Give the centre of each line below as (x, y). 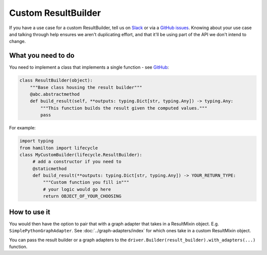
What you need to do (42, 56)
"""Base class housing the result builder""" (86, 87)
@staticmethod (49, 169)
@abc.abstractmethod (55, 94)
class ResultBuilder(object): (56, 81)
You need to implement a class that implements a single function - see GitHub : (89, 67)
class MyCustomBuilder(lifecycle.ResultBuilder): (81, 155)
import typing (37, 141)
